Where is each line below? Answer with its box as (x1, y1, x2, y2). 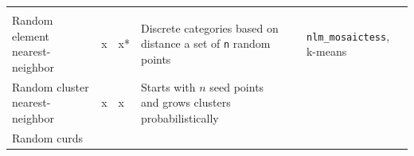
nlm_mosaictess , (306, 27, 390, 44)
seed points (209, 78, 264, 95)
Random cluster (12, 78, 89, 95)
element (12, 27, 50, 44)
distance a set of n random (140, 35, 271, 52)
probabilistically (140, 109, 219, 126)
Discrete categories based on (140, 19, 279, 36)
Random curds (12, 129, 83, 146)
